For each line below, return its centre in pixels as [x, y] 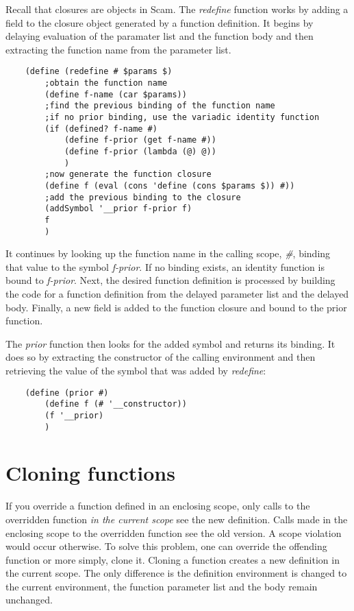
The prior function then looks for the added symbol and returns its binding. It [170, 343]
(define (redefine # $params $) [99, 72]
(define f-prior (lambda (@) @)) [140, 151]
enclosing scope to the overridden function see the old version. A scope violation [174, 532]
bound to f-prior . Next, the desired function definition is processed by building [170, 280]
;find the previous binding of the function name [160, 106]
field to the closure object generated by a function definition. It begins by [160, 22]
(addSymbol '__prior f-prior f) [118, 209]
